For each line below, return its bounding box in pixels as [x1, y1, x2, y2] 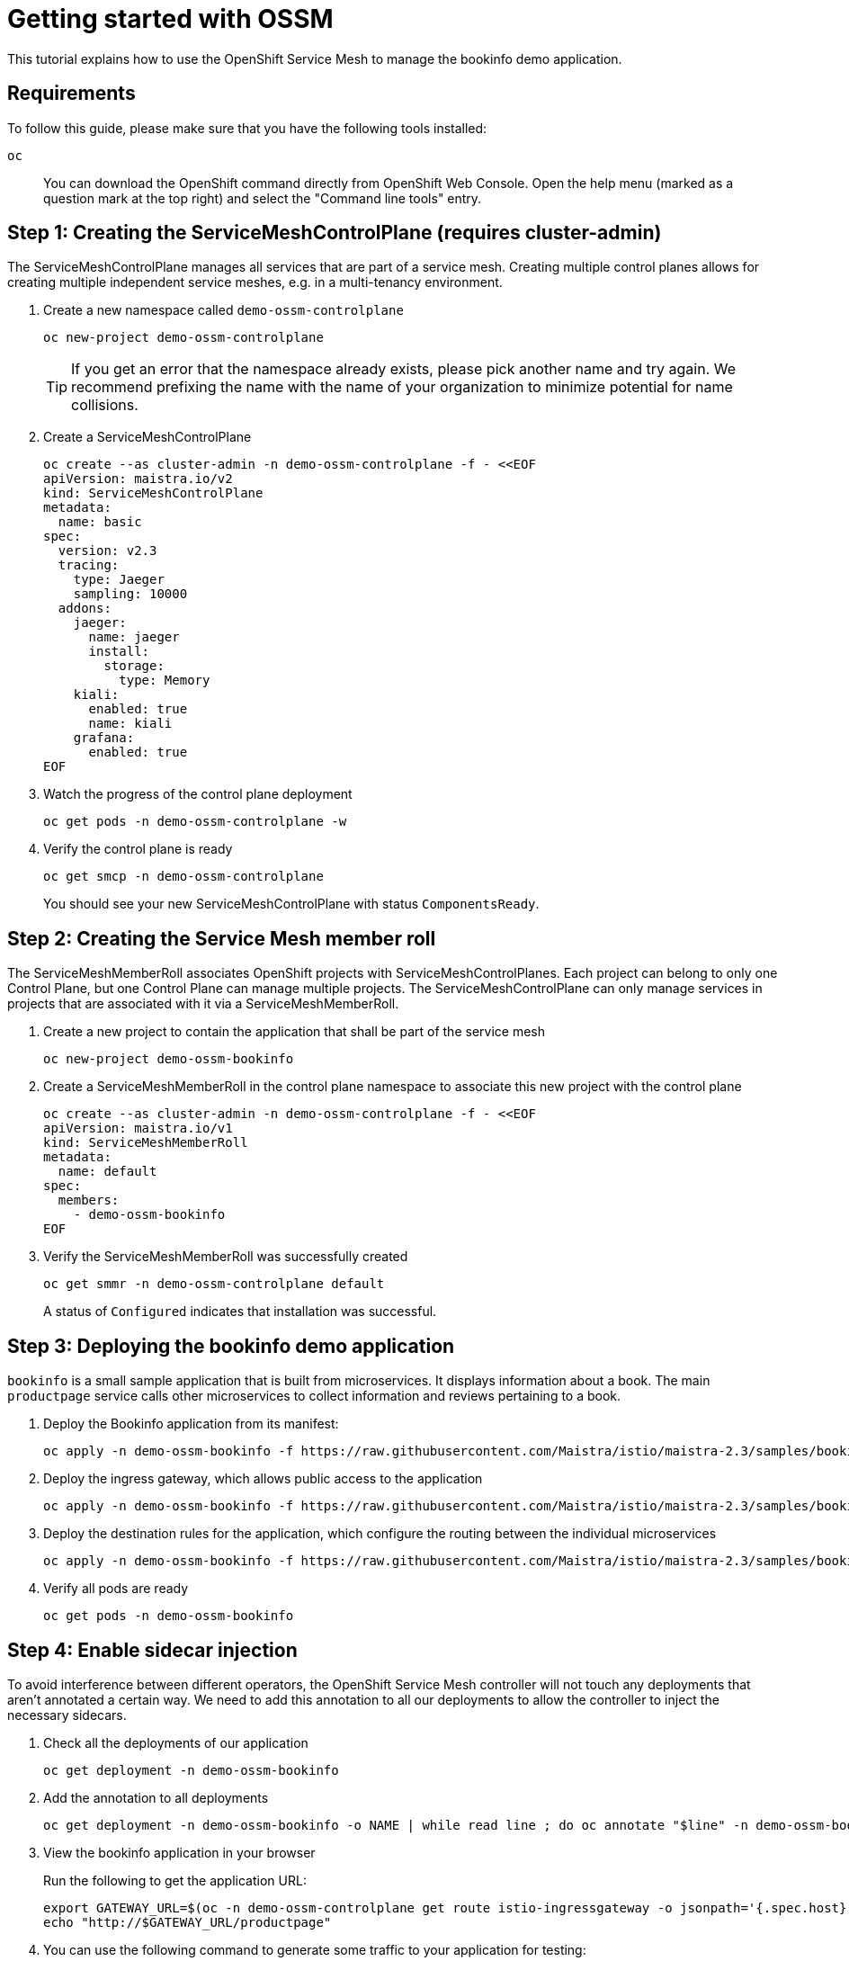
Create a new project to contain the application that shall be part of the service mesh [43, 1024, 545, 1040]
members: [58, 1193, 120, 1208]
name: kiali [88, 716, 173, 731]
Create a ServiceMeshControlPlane [43, 429, 252, 445]
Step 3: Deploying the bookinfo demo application [7, 1334, 455, 1357]
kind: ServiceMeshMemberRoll [43, 1135, 248, 1151]
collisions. [71, 396, 139, 415]
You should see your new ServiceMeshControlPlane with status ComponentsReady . [43, 896, 540, 912]
